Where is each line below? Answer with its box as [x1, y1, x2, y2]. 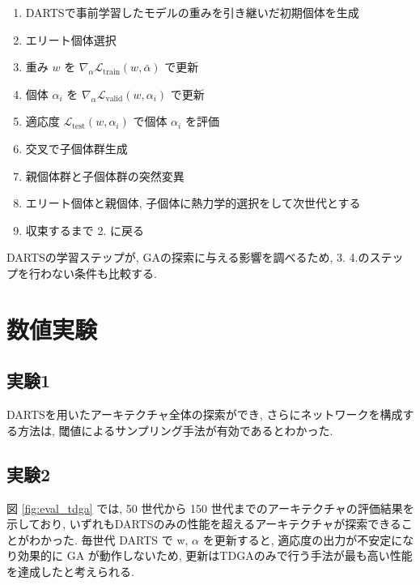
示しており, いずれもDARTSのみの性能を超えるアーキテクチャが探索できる [6, 515, 401, 532]
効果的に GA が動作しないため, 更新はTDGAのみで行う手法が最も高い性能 [17, 547, 413, 564]
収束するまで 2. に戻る [25, 221, 145, 238]
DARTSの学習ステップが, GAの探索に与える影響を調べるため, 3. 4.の [6, 249, 370, 266]
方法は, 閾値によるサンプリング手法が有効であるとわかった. [17, 421, 333, 438]
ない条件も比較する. [51, 264, 157, 281]
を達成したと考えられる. [6, 562, 134, 579]
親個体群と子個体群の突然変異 [25, 167, 185, 184]
